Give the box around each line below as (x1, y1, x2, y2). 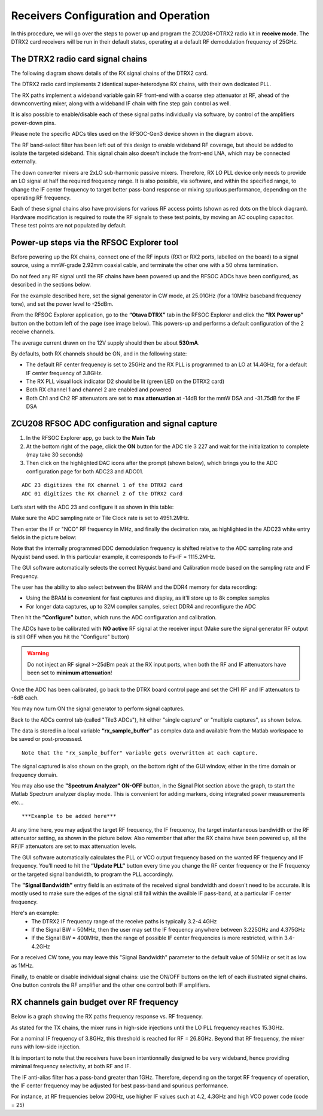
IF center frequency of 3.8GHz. (26, 369, 103, 376)
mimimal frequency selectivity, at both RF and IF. (11, 1063, 131, 1070)
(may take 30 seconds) (26, 451, 83, 458)
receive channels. (11, 328, 55, 335)
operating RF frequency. (11, 194, 71, 201)
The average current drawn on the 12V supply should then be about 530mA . (11, 339, 200, 346)
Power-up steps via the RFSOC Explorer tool (11, 237, 179, 248)
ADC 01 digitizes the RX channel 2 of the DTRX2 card (22, 490, 182, 497)
